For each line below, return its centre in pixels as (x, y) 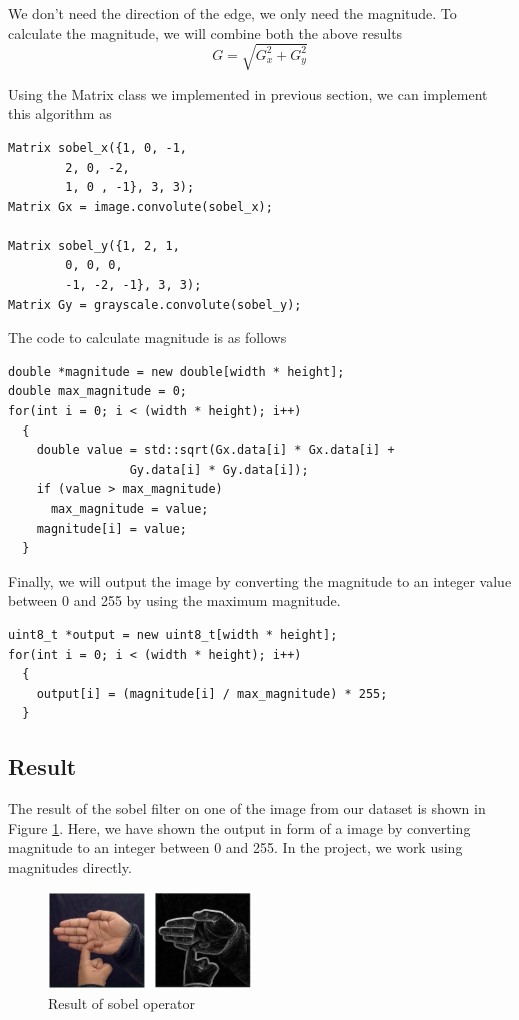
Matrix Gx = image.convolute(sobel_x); (140, 206)
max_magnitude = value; (129, 509)
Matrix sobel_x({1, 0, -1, (97, 147)
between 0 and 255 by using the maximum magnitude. (174, 600)
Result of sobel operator (122, 1002)
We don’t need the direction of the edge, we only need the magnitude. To (232, 13)
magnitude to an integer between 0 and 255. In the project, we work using (235, 847)
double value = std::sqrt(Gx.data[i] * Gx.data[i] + (215, 450)
